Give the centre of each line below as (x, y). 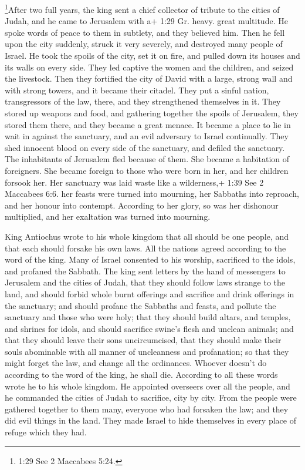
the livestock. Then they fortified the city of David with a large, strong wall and (149, 78)
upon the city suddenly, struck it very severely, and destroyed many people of (144, 44)
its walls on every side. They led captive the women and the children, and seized (149, 67)
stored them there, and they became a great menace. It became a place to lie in (148, 124)
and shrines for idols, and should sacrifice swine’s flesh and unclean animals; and (149, 328)
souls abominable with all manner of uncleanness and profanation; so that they (147, 351)
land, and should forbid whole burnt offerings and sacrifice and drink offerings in (150, 293)
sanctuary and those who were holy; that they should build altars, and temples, (148, 317)
